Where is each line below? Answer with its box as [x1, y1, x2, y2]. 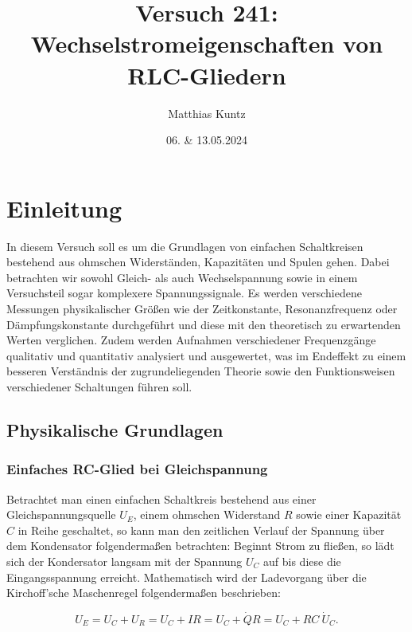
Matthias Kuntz [168, 104, 246, 121]
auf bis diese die [263, 552, 341, 569]
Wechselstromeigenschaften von [30, 27, 383, 60]
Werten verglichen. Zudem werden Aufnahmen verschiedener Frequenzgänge [6, 332, 376, 348]
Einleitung [6, 191, 122, 224]
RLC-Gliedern [127, 58, 286, 91]
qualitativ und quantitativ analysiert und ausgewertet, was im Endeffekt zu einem [6, 347, 406, 363]
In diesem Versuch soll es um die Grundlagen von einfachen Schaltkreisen [6, 237, 363, 254]
